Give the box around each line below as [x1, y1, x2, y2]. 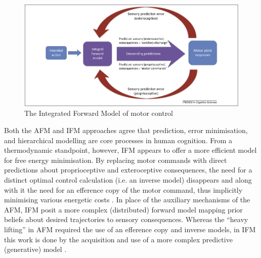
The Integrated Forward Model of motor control [24, 108, 173, 118]
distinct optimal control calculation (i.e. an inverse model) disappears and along [4, 174, 252, 185]
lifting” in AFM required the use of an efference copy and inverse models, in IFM [4, 224, 256, 234]
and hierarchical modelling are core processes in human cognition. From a [4, 135, 232, 145]
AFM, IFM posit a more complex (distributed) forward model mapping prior [4, 204, 243, 214]
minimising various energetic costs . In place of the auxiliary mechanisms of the [4, 194, 250, 205]
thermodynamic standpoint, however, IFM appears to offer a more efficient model [4, 145, 257, 155]
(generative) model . [4, 244, 67, 254]
